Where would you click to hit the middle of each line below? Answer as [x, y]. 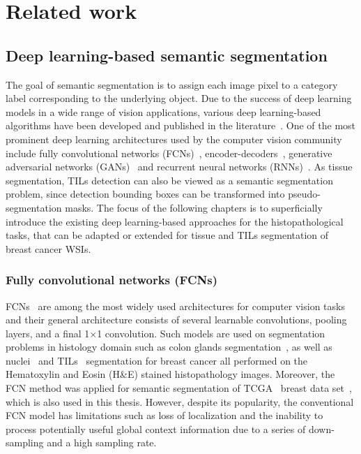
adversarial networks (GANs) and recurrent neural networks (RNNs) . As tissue [179, 167]
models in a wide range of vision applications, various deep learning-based [163, 111]
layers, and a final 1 [48, 333]
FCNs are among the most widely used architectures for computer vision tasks [175, 306]
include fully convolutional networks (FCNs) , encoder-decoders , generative [169, 153]
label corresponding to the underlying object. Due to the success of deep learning [179, 98]
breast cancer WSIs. [48, 248]
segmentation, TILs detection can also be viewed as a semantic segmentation [169, 180]
